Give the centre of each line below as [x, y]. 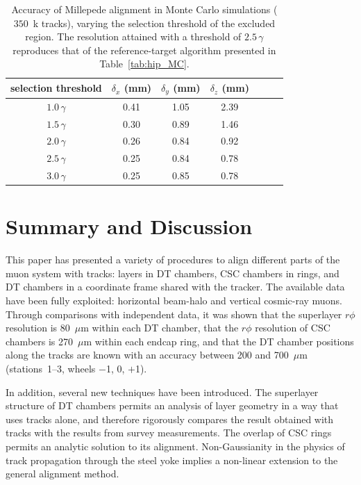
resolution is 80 [38, 328]
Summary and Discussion [129, 226]
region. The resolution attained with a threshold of [133, 36]
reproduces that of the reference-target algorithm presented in [144, 50]
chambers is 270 [40, 341]
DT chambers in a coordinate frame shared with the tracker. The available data [175, 287]
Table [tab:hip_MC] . [144, 64]
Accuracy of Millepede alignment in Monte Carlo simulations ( [144, 9]
